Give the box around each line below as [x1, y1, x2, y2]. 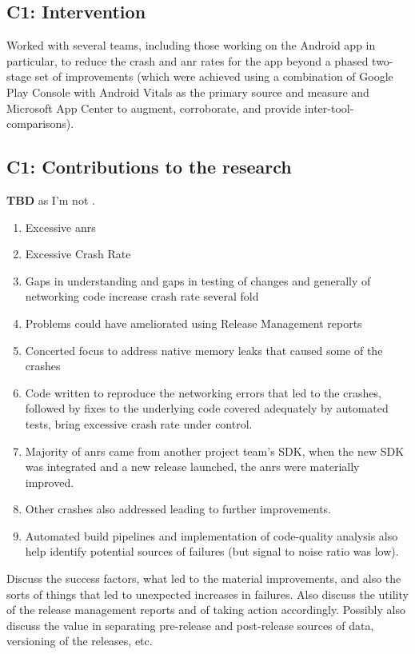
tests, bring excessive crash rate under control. [25, 415, 253, 432]
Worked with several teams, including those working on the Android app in [6, 37, 376, 54]
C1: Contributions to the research [6, 154, 292, 179]
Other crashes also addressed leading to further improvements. [25, 500, 331, 517]
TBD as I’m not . [6, 191, 95, 208]
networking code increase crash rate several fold [25, 288, 259, 305]
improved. [25, 473, 74, 490]
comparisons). [6, 115, 74, 132]
